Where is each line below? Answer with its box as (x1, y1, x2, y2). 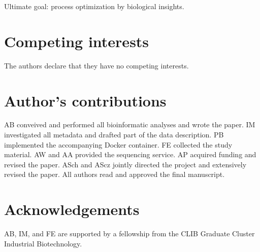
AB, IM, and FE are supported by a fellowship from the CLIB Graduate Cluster (4, 228, 255, 239)
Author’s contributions (4, 90, 167, 111)
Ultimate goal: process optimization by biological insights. (4, 1, 184, 11)
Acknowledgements (4, 199, 140, 220)
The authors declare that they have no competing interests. (4, 60, 189, 70)
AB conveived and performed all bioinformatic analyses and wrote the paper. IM (4, 119, 255, 130)
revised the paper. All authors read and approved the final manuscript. (4, 169, 225, 179)
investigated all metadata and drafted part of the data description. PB (4, 129, 224, 140)
